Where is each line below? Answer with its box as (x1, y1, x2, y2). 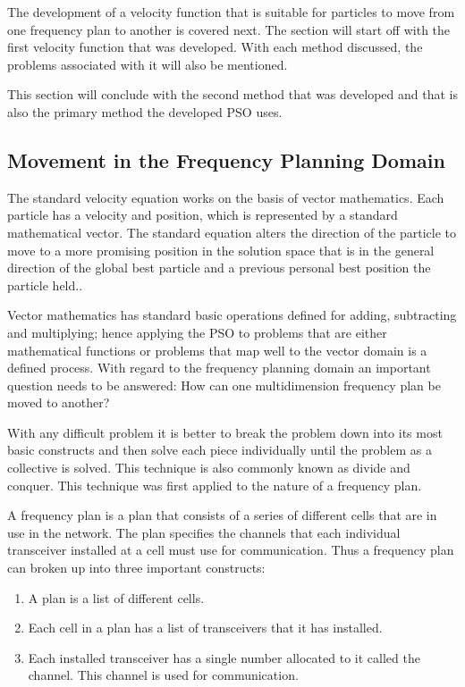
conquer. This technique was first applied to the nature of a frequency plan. (7, 475, 422, 494)
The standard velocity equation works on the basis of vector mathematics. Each (7, 188, 444, 206)
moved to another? (7, 393, 110, 412)
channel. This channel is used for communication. (28, 666, 299, 684)
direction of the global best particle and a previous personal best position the (7, 258, 431, 277)
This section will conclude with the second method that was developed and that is (7, 85, 458, 104)
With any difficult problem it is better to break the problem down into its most (7, 423, 443, 441)
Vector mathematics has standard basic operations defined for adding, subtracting (7, 306, 457, 324)
